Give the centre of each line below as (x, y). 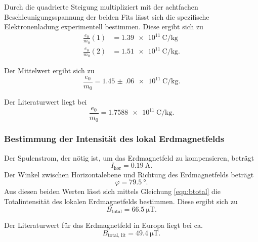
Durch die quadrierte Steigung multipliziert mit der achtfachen (101, 7)
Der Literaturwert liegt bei (46, 102)
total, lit (117, 236)
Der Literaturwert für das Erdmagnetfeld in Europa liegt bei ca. (103, 225)
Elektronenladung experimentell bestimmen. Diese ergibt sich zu (104, 27)
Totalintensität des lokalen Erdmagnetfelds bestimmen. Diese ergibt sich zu (121, 201)
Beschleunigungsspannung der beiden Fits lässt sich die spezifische (107, 16)
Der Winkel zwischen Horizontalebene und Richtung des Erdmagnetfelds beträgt (129, 174)
